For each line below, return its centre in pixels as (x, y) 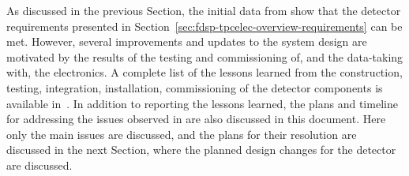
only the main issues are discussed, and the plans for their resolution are (182, 134)
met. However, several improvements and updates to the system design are (187, 41)
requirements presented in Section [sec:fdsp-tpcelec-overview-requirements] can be (204, 26)
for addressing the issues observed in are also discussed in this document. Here (196, 119)
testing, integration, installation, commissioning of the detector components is (195, 87)
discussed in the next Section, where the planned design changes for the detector (201, 150)
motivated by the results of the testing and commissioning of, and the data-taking (205, 56)
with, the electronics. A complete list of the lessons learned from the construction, (204, 72)
